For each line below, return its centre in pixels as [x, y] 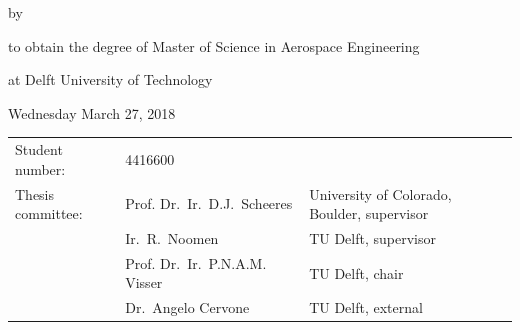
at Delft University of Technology [110, 79]
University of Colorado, [380, 193]
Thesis [35, 193]
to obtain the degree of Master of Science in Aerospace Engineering [214, 45]
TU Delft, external [366, 307]
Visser [144, 282]
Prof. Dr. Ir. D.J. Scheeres [209, 203]
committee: [49, 213]
